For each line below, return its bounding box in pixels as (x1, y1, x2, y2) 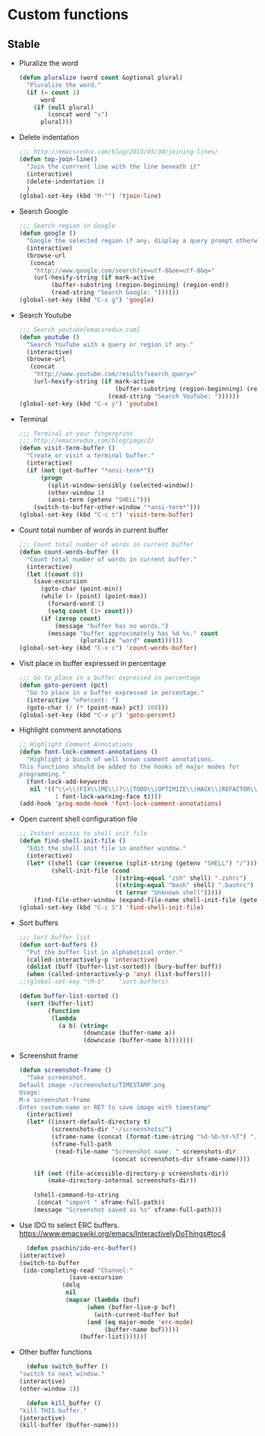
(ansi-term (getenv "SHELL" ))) (48, 496, 152, 504)
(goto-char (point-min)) (40, 585, 123, 593)
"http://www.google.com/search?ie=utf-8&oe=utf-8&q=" (33, 267, 215, 274)
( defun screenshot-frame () (18, 1066, 112, 1075)
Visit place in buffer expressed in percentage (18, 659, 167, 668)
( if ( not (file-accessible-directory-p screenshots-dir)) (33, 1169, 229, 1177)
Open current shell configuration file (18, 814, 138, 824)
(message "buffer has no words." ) (54, 622, 169, 630)
